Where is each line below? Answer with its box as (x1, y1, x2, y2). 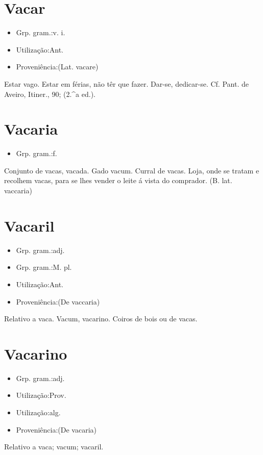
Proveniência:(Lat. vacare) (16, 61, 99, 72)
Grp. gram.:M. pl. (16, 262, 72, 272)
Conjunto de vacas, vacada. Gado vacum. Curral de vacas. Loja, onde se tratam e (4, 165, 259, 175)
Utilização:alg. (16, 407, 61, 417)
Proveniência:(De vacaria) (16, 424, 97, 435)
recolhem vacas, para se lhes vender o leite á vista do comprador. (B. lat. (4, 175, 232, 186)
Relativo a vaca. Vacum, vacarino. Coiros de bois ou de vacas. (4, 313, 198, 324)
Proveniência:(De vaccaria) (16, 296, 100, 307)
